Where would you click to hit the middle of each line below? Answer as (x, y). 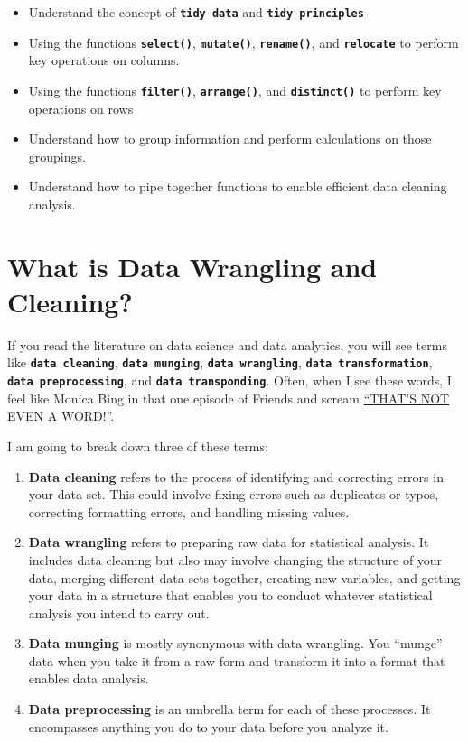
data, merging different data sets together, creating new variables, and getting (244, 577)
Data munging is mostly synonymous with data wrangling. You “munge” (235, 643)
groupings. (57, 156)
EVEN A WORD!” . (61, 416)
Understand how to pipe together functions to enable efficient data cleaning (238, 186)
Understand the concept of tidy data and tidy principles (196, 12)
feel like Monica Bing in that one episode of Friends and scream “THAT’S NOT (229, 398)
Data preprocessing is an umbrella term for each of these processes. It (229, 709)
